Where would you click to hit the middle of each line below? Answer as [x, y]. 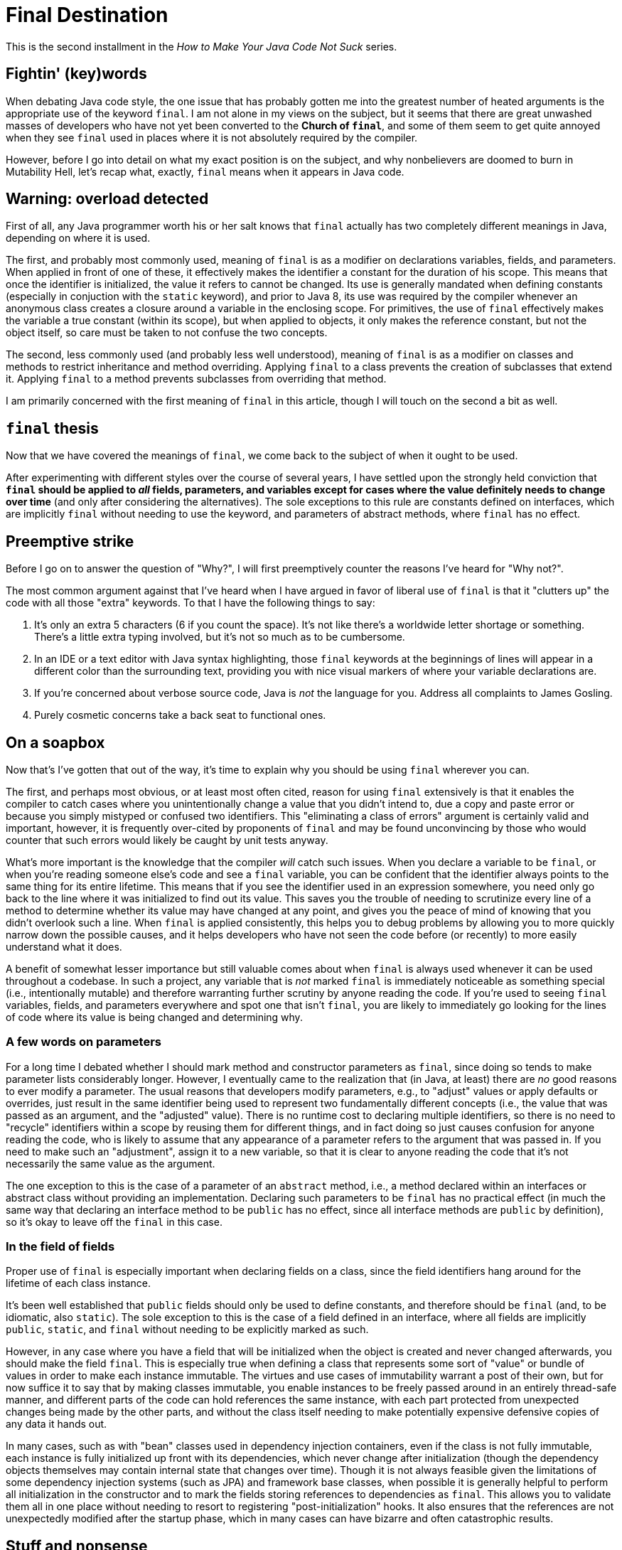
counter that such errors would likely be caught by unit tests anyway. [167, 840]
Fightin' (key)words [76, 74]
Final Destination [87, 15]
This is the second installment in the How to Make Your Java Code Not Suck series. [202, 46]
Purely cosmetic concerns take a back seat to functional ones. [180, 715]
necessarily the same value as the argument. [111, 1163]
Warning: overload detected [107, 199]
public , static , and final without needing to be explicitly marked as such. [187, 1330]
